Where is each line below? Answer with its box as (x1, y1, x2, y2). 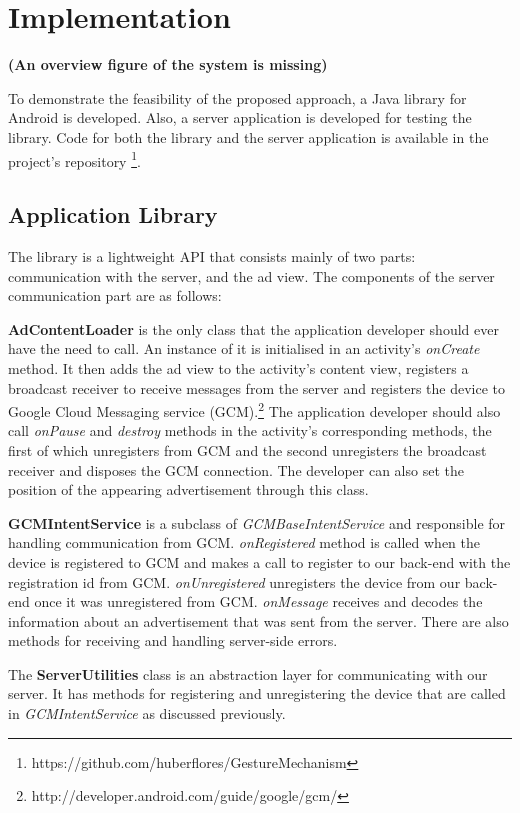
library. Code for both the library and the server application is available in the (8, 126, 489, 147)
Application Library (8, 199, 218, 230)
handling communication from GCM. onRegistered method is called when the (8, 532, 480, 553)
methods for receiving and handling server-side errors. (8, 630, 338, 651)
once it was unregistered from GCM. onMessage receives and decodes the (34, 591, 483, 612)
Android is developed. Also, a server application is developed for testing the (8, 107, 472, 128)
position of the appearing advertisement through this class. (8, 479, 369, 500)
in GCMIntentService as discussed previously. (8, 703, 286, 724)
